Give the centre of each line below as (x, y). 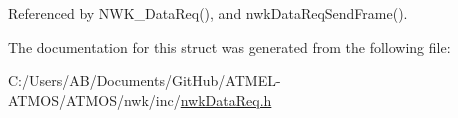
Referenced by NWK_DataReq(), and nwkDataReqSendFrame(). (208, 13)
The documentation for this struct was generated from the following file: (229, 46)
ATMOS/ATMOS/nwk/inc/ (94, 99)
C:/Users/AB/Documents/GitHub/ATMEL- (144, 80)
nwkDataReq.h (226, 99)
